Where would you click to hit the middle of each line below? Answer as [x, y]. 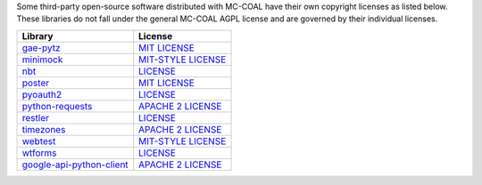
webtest [39, 141]
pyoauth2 [42, 94]
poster [35, 83]
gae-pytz [41, 47]
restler [35, 117]
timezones [44, 129]
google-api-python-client [75, 165]
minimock [42, 60]
